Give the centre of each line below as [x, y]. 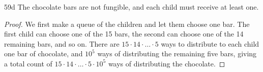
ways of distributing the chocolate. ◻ [167, 63]
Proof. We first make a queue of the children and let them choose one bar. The [127, 24]
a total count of [28, 63]
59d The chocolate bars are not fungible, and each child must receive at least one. [131, 7]
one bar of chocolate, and [43, 53]
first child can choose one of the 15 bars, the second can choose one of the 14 [124, 34]
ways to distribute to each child [210, 43]
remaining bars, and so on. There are [62, 43]
